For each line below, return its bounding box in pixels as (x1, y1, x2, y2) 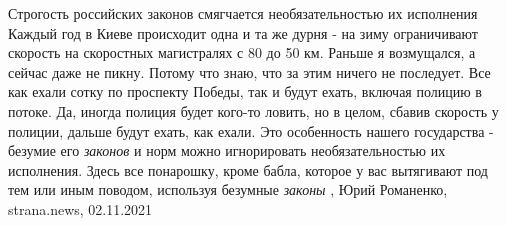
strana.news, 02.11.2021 (8, 198, 153, 219)
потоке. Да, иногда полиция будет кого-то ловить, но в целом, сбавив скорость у (8, 100, 499, 121)
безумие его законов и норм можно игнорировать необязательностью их (8, 140, 446, 161)
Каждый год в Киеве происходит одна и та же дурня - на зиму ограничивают (8, 22, 478, 43)
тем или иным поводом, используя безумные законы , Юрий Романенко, (8, 179, 448, 200)
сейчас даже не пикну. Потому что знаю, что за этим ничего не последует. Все (8, 61, 491, 82)
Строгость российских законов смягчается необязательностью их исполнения (8, 3, 478, 23)
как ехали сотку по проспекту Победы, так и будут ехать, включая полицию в (8, 81, 482, 102)
